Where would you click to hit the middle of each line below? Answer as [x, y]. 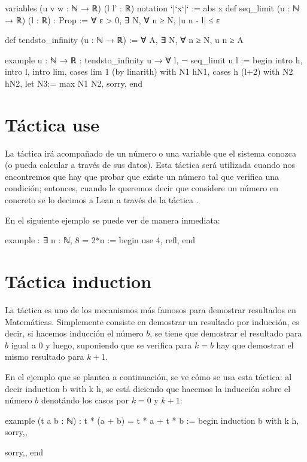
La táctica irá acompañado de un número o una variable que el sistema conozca [151, 153]
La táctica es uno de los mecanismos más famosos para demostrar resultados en [151, 309]
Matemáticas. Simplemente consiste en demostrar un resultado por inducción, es [152, 321]
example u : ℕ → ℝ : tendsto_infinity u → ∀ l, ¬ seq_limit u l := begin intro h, [154, 59]
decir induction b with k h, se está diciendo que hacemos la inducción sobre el [148, 388]
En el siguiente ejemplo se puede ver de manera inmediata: [113, 220]
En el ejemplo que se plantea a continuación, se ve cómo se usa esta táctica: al [148, 376]
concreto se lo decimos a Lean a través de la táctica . [102, 200]
